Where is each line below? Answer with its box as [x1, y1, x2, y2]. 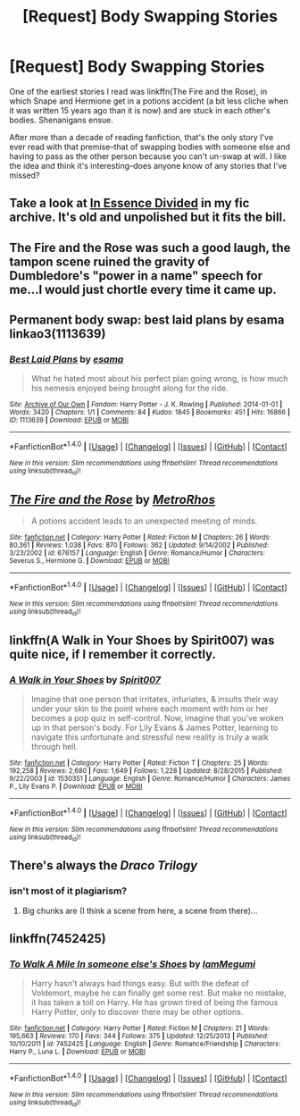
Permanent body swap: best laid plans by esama [9, 313, 285, 328]
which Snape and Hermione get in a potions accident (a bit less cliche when [9, 96, 288, 106]
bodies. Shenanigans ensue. [9, 114, 114, 125]
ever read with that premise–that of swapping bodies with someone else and [9, 141, 290, 152]
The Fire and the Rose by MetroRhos [9, 491, 216, 507]
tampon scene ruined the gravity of [9, 254, 210, 269]
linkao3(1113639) [9, 326, 106, 341]
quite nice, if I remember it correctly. [9, 646, 217, 662]
